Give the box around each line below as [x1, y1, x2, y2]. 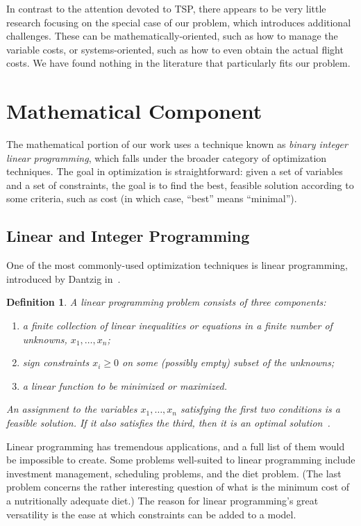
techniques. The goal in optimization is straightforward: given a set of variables [6, 164, 343, 179]
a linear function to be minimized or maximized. [22, 378, 228, 393]
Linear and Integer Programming [6, 225, 250, 247]
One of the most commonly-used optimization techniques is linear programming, [6, 258, 348, 272]
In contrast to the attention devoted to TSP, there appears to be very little [6, 1, 326, 15]
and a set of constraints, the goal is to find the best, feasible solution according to [6, 177, 354, 192]
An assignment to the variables [6, 402, 137, 416]
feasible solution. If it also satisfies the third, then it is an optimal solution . [6, 416, 330, 430]
